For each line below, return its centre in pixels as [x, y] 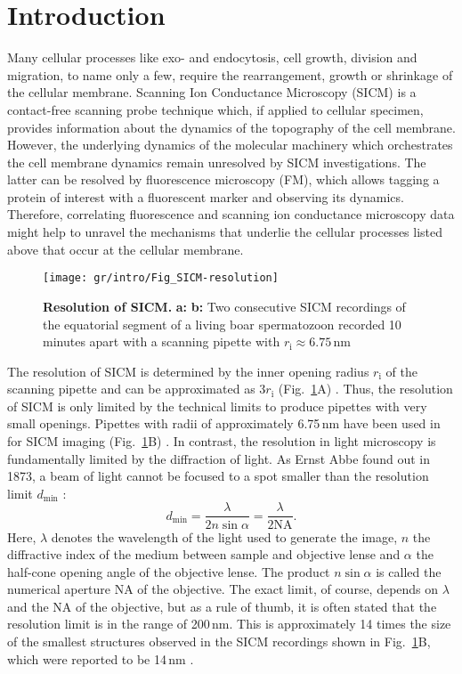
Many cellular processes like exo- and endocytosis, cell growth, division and [212, 57]
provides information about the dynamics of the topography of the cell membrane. [231, 127]
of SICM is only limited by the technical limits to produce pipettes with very [217, 406]
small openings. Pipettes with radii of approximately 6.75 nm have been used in [224, 423]
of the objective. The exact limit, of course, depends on [288, 589]
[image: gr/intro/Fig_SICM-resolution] [161, 278]
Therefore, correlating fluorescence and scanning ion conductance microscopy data [231, 214]
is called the [409, 571]
